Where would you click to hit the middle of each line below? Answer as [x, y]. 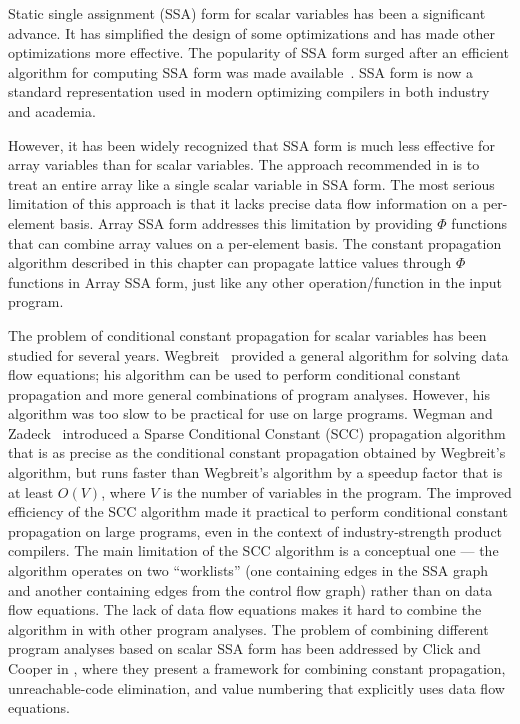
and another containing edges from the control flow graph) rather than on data [250, 589]
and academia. [52, 110]
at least [31, 491]
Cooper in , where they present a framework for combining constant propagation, [257, 668]
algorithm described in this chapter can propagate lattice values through [230, 262]
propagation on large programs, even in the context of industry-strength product [255, 530]
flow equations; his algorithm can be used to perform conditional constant [234, 374]
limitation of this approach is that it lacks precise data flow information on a [243, 203]
